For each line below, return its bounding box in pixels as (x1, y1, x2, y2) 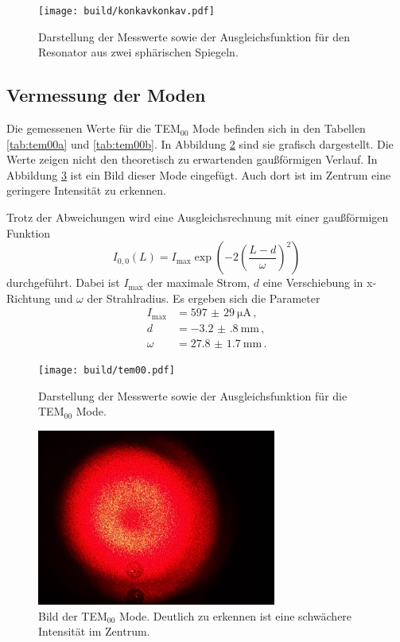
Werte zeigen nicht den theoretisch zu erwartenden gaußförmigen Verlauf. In (6, 151, 378, 168)
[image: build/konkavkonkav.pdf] (38, 6, 215, 17)
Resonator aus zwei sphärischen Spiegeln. (38, 44, 239, 60)
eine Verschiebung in (262, 274, 363, 291)
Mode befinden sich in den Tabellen (192, 120, 366, 137)
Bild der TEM (38, 607, 107, 624)
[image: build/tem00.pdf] (38, 364, 175, 376)
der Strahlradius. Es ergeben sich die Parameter (87, 289, 320, 306)
